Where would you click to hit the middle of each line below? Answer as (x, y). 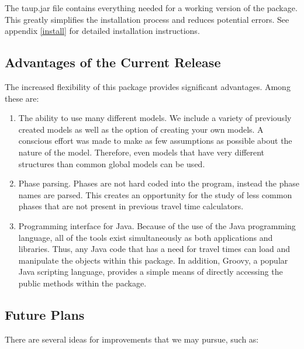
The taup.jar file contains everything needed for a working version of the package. (151, 8)
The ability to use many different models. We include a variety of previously (155, 118)
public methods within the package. (82, 283)
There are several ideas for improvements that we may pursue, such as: (132, 339)
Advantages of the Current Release (113, 62)
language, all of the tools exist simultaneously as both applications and (146, 237)
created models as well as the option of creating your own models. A (141, 129)
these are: (22, 98)
